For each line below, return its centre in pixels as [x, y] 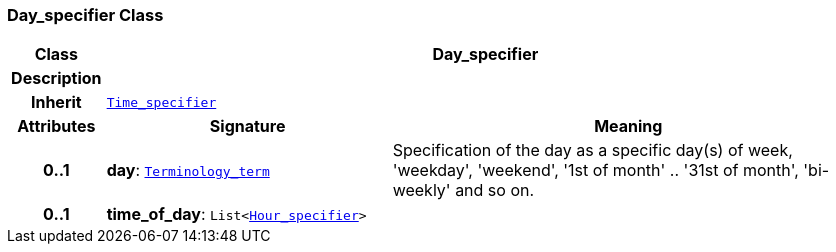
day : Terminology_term [188, 170]
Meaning [628, 126]
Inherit [56, 102]
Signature [247, 126]
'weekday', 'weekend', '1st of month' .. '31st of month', [595, 170]
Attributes [56, 126]
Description [56, 78]
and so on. [495, 190]
